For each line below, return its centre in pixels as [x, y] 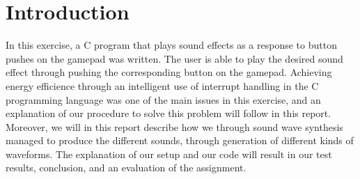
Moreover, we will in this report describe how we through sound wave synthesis [174, 126]
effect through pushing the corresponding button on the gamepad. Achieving [169, 72]
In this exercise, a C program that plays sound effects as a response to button [171, 45]
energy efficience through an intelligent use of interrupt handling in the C [162, 85]
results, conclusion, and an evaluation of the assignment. [126, 168]
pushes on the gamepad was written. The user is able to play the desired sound [174, 58]
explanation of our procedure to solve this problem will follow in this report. [169, 113]
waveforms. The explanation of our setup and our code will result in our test [169, 154]
